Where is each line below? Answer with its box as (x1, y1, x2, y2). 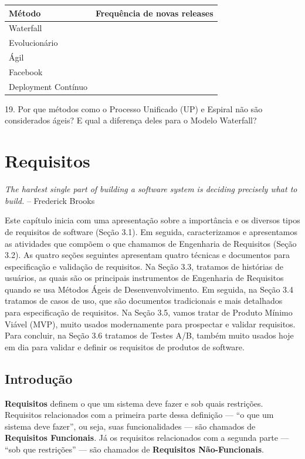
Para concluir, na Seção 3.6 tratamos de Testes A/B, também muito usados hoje (5, 329, 294, 341)
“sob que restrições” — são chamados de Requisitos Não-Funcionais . (5, 443, 264, 455)
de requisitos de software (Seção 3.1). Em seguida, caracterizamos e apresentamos (5, 225, 298, 237)
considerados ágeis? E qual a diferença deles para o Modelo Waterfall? (5, 114, 257, 126)
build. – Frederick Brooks (5, 194, 95, 206)
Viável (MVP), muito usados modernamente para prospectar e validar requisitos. (5, 317, 296, 330)
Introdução (5, 369, 73, 387)
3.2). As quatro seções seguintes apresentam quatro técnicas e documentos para (5, 249, 290, 261)
